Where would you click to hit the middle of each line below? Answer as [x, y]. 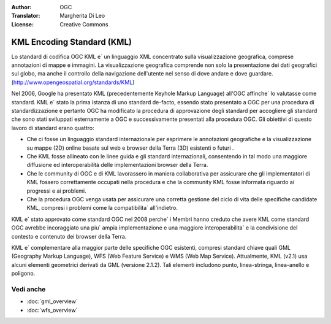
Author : [21, 7]
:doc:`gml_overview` [52, 301]
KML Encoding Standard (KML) [71, 42]
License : [22, 24]
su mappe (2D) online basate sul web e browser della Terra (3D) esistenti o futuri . [130, 148]
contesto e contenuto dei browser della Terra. [69, 236]
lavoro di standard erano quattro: [53, 128]
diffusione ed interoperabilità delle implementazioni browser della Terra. [117, 165]
